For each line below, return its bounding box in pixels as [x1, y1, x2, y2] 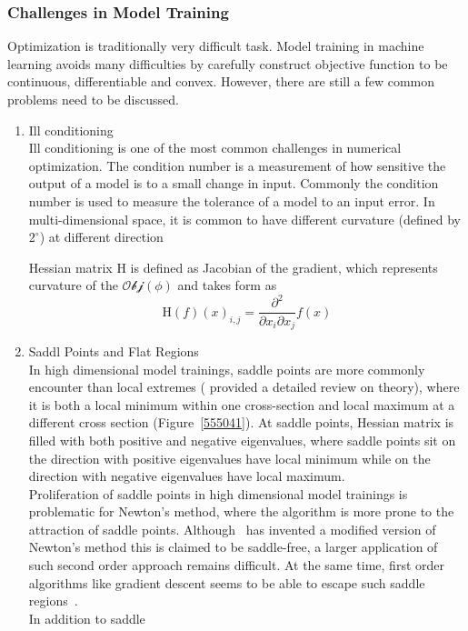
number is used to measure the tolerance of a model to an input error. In [28, 191, 435, 210]
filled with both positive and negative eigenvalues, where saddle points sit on [28, 430, 456, 449]
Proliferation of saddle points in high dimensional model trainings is [28, 484, 408, 503]
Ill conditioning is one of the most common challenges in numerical [28, 138, 402, 157]
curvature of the [28, 275, 118, 295]
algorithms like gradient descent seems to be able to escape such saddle [28, 573, 425, 592]
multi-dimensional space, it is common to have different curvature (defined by [28, 209, 461, 228]
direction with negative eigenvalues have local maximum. [28, 466, 345, 486]
